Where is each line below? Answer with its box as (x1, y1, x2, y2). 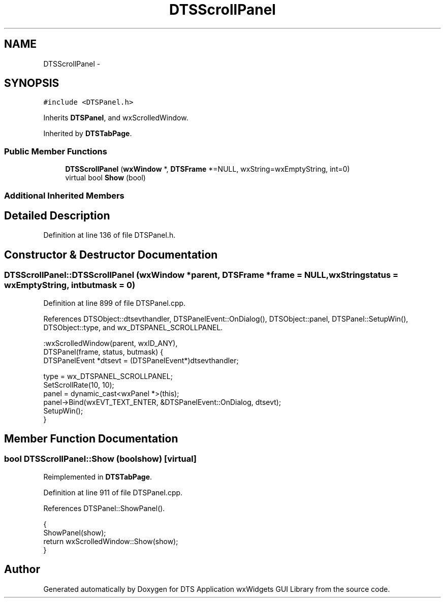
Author (4, 563, 40, 576)
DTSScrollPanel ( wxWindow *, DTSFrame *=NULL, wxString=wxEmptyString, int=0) (65, 165, 350, 174)
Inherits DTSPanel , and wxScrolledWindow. (43, 113, 188, 122)
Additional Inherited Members (4, 190, 124, 201)
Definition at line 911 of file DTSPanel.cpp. (43, 488, 183, 497)
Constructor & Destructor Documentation (4, 248, 218, 261)
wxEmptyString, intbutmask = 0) (4, 280, 136, 291)
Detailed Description (4, 209, 110, 222)
